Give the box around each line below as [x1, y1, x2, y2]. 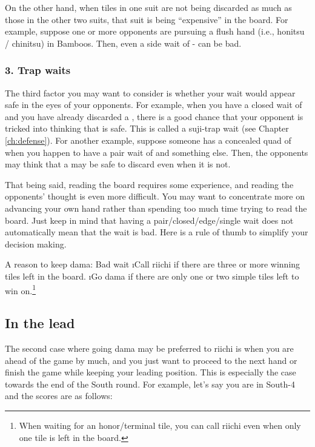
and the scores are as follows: [5, 389, 113, 402]
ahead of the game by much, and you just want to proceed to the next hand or [5, 354, 297, 366]
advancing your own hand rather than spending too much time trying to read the [5, 201, 307, 214]
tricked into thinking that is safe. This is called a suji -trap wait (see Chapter [5, 122, 289, 135]
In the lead [5, 314, 75, 332]
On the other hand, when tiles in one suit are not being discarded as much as [5, 1, 292, 13]
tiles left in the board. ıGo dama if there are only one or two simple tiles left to [5, 269, 299, 282]
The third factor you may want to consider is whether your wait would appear [5, 86, 296, 99]
